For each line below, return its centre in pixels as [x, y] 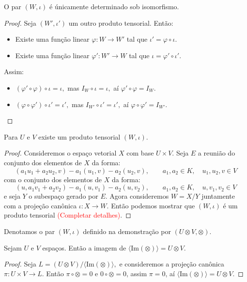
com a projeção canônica [40, 205]
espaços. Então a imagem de [84, 247]
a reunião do [216, 153]
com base [140, 153]
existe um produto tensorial [79, 136]
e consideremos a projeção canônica [172, 264]
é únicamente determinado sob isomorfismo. [114, 6]
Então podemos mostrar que [153, 205]
